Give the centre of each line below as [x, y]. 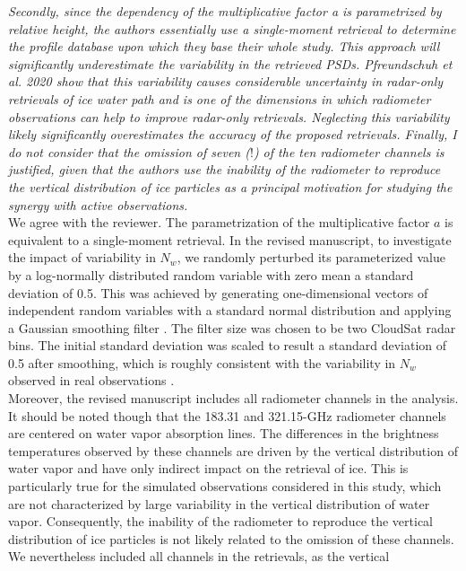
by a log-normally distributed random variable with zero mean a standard [211, 274]
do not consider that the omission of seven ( [129, 151]
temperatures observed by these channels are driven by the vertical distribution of [233, 450]
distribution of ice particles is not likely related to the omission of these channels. [231, 538]
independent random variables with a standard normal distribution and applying [230, 310]
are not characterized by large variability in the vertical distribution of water [219, 503]
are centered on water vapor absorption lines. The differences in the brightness [224, 433]
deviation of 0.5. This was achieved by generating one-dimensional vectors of [218, 292]
